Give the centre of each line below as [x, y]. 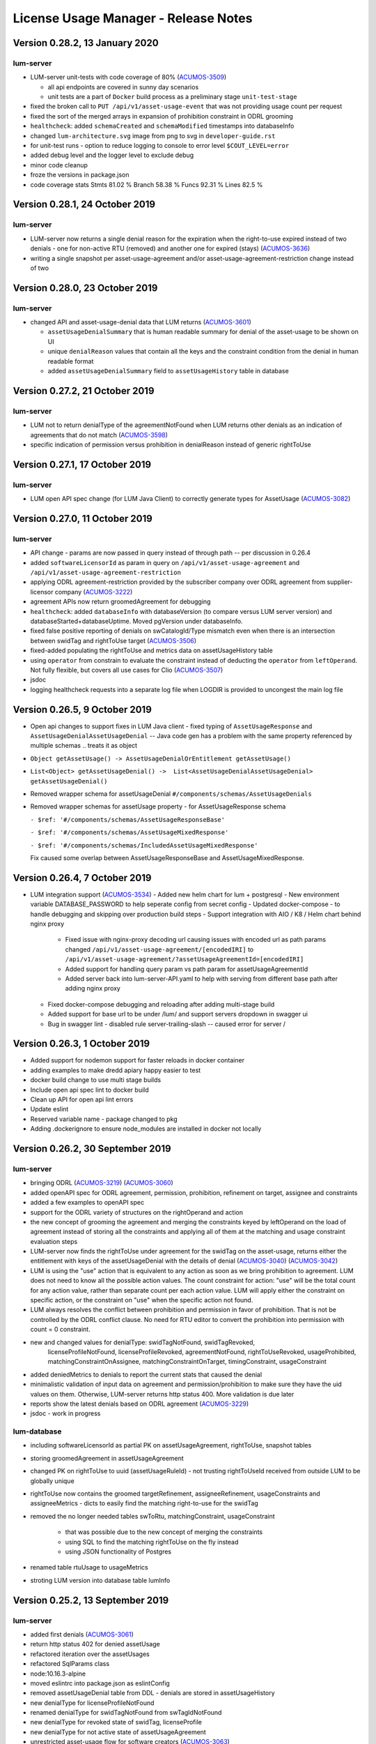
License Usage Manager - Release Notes [133, 18]
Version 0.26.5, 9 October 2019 [83, 709]
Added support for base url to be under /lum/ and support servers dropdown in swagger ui [178, 1014]
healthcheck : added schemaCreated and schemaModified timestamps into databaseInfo [162, 126]
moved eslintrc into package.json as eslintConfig [100, 1683]
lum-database [37, 1431]
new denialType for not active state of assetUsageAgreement [118, 1732]
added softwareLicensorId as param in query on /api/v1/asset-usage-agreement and [165, 562]
